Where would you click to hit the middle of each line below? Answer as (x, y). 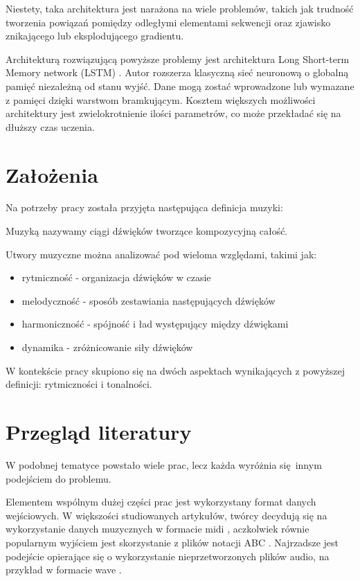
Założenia (52, 174)
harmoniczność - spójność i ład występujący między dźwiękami (155, 324)
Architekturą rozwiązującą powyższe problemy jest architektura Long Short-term (178, 59)
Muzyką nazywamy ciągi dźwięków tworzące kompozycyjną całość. (147, 231)
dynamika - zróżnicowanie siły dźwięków (107, 347)
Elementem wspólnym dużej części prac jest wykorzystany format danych (161, 502)
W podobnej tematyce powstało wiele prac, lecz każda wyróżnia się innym (164, 464)
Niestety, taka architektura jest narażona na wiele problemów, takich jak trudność (180, 8)
